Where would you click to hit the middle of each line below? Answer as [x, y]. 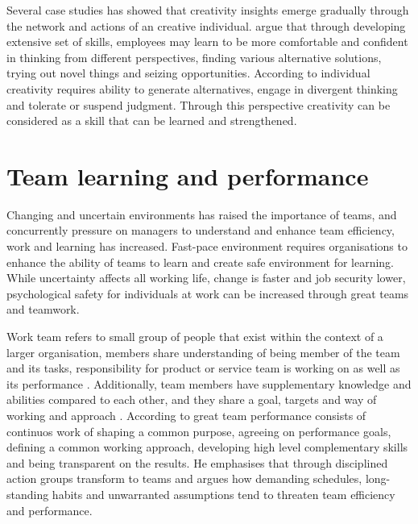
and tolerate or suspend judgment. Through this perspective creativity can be [199, 104]
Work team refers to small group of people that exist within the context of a [195, 337]
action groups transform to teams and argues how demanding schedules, [184, 478]
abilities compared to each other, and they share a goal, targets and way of [192, 399]
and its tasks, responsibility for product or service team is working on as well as [203, 368]
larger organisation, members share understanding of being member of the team [203, 352]
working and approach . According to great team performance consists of [186, 415]
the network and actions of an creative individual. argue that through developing [206, 25]
